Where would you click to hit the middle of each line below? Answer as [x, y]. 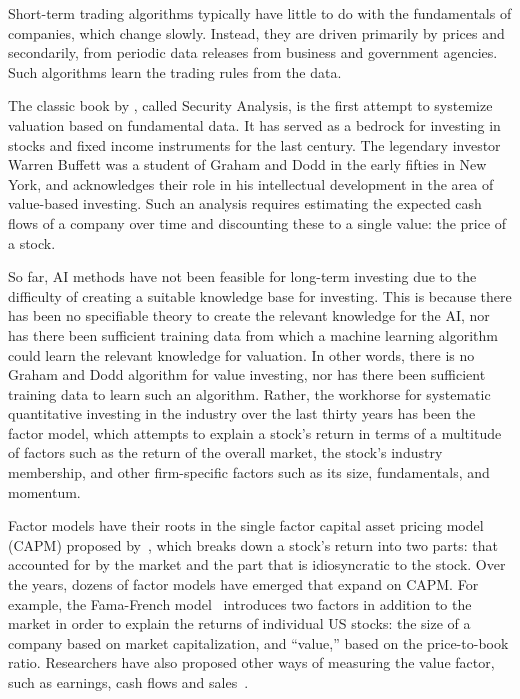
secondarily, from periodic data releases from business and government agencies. [253, 52]
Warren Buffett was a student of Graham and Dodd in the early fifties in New [247, 164]
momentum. [44, 491]
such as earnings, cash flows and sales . [128, 682]
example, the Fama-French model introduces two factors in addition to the [240, 603]
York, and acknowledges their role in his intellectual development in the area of [251, 183]
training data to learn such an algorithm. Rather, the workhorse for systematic [249, 393]
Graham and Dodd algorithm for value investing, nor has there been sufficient [247, 374]
